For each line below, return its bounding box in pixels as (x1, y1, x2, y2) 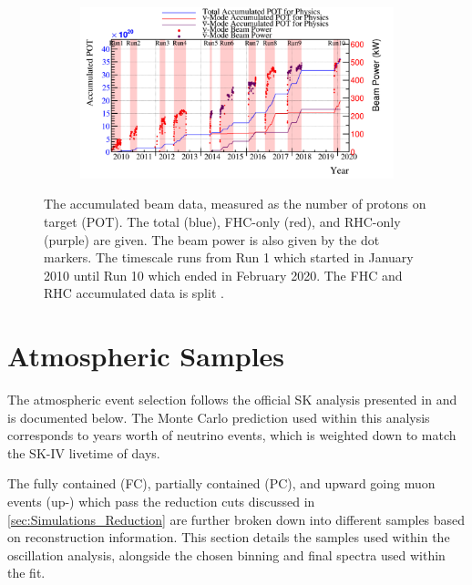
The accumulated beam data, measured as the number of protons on (44, 194, 426, 213)
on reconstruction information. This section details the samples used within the (7, 528, 450, 547)
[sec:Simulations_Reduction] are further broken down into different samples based (7, 509, 466, 529)
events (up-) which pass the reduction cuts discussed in (7, 492, 315, 511)
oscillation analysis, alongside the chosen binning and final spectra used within (7, 545, 446, 564)
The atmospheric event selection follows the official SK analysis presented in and (7, 390, 457, 409)
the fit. (7, 563, 46, 582)
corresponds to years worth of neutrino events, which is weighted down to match (7, 426, 457, 445)
